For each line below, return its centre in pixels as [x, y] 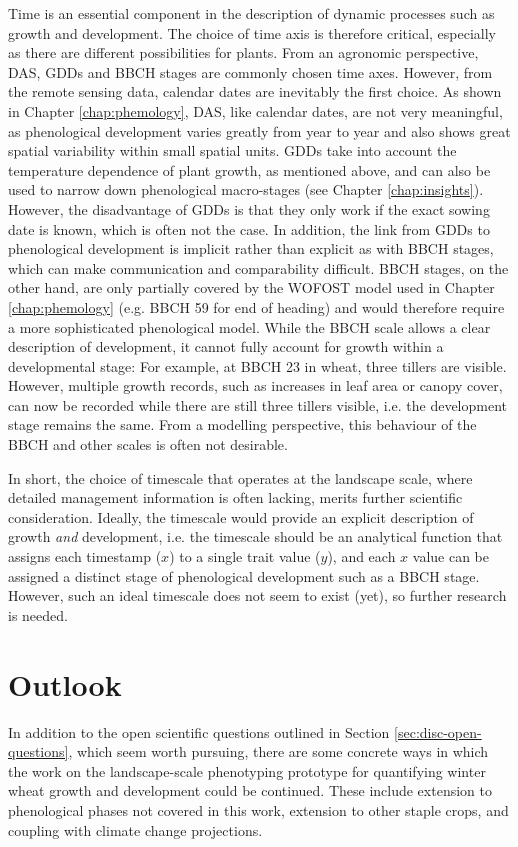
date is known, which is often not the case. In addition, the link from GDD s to [249, 228]
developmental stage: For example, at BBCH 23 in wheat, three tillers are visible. [257, 365]
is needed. [38, 614]
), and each [361, 556]
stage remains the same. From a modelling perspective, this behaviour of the [242, 424]
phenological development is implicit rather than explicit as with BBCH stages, [251, 248]
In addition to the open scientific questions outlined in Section [199, 731]
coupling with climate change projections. [135, 829]
